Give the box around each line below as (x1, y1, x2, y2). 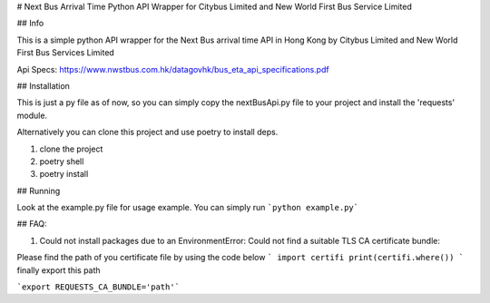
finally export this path (16, 264, 101, 276)
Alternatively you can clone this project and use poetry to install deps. (16, 127, 279, 138)
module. (16, 110, 48, 121)
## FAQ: (16, 219, 47, 230)
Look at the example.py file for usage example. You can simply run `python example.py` (16, 202, 358, 213)
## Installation (16, 80, 70, 91)
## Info (16, 18, 44, 29)
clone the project (39, 143, 103, 154)
